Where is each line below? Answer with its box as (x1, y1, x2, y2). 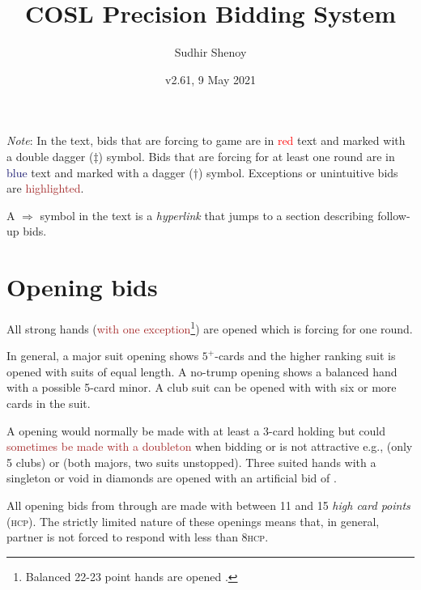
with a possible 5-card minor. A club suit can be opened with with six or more (6, 379, 397, 396)
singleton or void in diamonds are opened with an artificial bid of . (6, 469, 337, 486)
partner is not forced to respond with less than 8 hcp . (6, 528, 269, 545)
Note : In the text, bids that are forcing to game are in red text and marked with (6, 132, 406, 149)
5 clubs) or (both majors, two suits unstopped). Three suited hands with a (6, 453, 376, 470)
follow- (377, 206, 410, 223)
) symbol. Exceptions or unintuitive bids (198, 163, 398, 180)
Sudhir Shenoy (174, 44, 247, 61)
